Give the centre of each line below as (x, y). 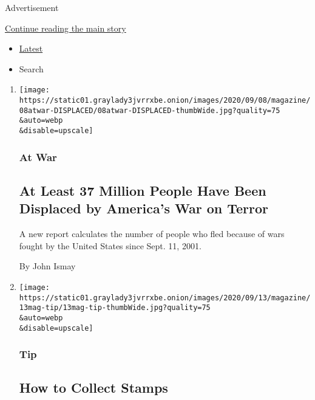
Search (31, 68)
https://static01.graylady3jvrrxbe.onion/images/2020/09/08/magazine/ (165, 101)
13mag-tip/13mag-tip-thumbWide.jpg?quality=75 (115, 308)
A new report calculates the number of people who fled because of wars (152, 234)
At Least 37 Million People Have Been (143, 190)
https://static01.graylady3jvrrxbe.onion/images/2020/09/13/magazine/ (165, 298)
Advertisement (32, 7)
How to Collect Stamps (93, 388)
